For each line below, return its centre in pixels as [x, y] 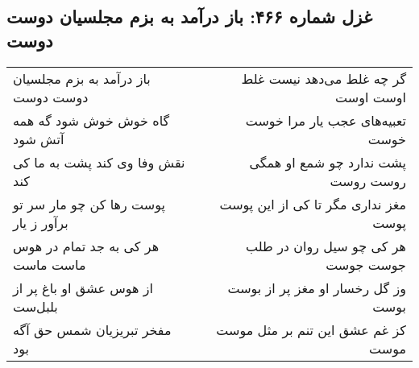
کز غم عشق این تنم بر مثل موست [311, 329]
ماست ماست [50, 264]
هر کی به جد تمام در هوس [86, 246]
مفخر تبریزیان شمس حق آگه [92, 329]
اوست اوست [371, 97]
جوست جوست [366, 264]
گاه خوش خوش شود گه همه [91, 120]
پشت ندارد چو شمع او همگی [328, 162]
